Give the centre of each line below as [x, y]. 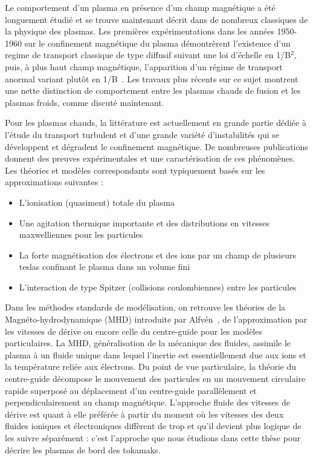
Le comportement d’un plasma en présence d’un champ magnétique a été [140, 7]
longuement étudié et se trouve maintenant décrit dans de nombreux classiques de [156, 19]
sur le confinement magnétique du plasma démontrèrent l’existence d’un [157, 43]
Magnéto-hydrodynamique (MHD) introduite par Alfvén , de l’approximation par [156, 319]
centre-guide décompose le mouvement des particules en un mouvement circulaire [155, 379]
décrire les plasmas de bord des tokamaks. [83, 449]
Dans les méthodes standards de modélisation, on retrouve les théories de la [145, 307]
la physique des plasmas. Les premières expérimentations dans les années [140, 31]
